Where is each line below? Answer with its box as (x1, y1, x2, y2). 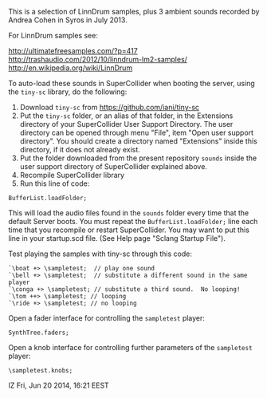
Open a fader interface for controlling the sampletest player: (8, 313, 206, 322)
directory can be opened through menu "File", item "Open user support (19, 128, 253, 137)
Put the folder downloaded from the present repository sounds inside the (19, 153, 257, 163)
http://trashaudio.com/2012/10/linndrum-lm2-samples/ (8, 55, 187, 64)
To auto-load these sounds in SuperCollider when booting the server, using (8, 79, 255, 88)
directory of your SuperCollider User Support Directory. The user (19, 120, 234, 128)
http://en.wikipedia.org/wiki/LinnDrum (8, 63, 133, 73)
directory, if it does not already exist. (19, 145, 141, 154)
